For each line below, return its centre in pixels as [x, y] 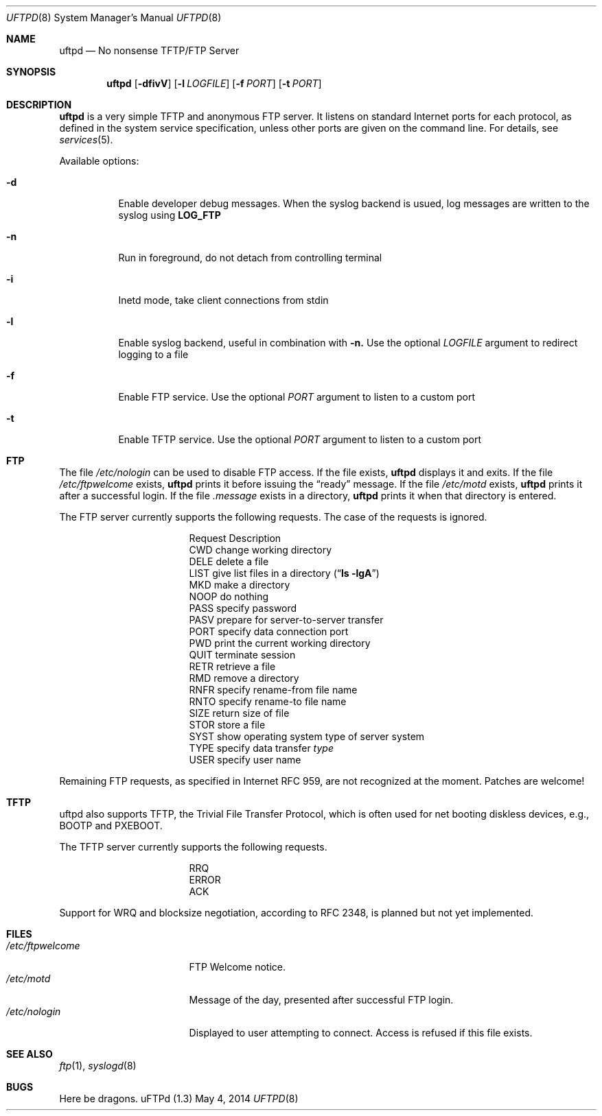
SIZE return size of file [239, 713]
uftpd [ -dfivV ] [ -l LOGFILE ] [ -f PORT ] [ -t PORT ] [214, 83]
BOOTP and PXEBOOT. [111, 826]
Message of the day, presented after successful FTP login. [321, 1000]
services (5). [86, 140]
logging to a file [153, 354]
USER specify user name [245, 760]
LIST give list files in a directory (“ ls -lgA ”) [284, 573]
